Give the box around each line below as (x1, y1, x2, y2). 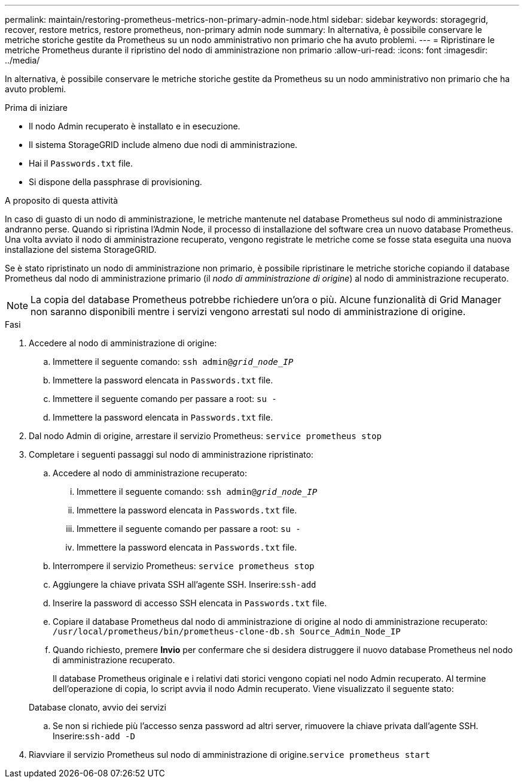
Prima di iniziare (5, 102, 68, 113)
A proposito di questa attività (5, 195, 118, 205)
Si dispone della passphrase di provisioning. (29, 177, 202, 187)
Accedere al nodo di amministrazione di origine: (29, 338, 217, 348)
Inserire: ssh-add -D (53, 731, 135, 741)
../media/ (5, 55, 40, 65)
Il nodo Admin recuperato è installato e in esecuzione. (29, 121, 240, 131)
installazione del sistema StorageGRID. (5, 244, 157, 255)
